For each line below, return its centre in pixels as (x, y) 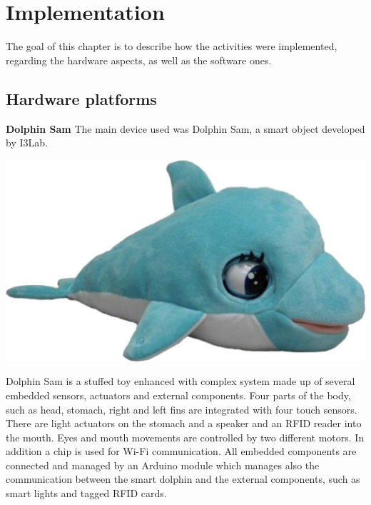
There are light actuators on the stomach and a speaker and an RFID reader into (184, 423)
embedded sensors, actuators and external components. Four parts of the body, (178, 395)
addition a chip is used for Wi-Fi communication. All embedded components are (181, 451)
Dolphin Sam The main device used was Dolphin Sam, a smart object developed (185, 128)
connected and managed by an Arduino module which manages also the (163, 465)
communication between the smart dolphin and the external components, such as (183, 479)
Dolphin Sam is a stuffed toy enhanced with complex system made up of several (181, 381)
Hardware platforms (81, 98)
